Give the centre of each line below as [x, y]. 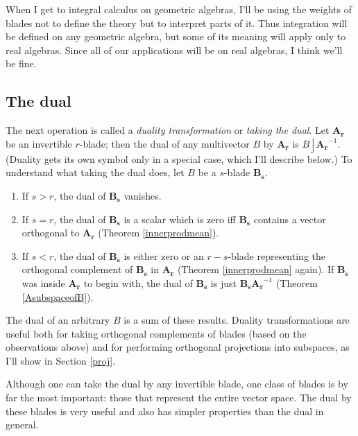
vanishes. [143, 195]
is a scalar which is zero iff [180, 219]
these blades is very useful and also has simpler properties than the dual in [165, 411]
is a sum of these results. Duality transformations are [237, 320]
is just [223, 282]
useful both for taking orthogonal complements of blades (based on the [156, 333]
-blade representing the [276, 255]
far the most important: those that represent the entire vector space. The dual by [179, 398]
